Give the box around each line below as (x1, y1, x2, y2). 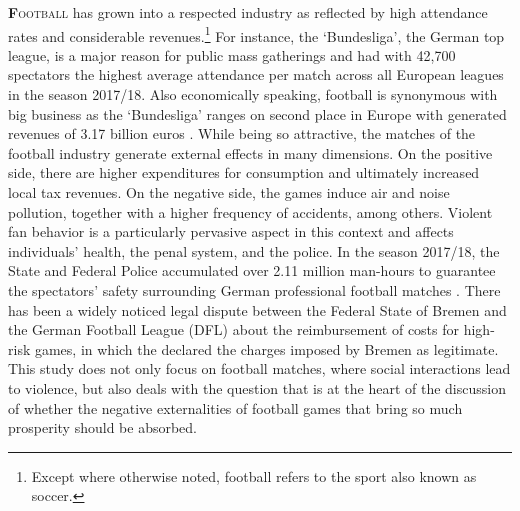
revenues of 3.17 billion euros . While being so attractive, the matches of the (8, 123, 476, 144)
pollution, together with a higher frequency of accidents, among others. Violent (8, 201, 493, 222)
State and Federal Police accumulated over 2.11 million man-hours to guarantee (8, 260, 496, 281)
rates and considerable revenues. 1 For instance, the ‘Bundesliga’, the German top (8, 22, 505, 46)
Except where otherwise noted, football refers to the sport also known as (31, 465, 477, 486)
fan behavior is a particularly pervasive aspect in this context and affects (8, 221, 454, 242)
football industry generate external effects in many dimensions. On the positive (8, 142, 493, 163)
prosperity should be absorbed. (8, 417, 197, 438)
